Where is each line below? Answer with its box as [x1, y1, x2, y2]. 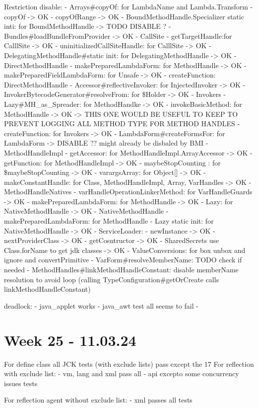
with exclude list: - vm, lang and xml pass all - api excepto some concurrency [4, 368, 239, 379]
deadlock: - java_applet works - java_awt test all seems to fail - [4, 300, 198, 311]
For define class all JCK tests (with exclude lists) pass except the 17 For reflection [4, 358, 254, 369]
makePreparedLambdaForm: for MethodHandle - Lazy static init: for [4, 216, 214, 226]
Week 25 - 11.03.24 [4, 329, 136, 350]
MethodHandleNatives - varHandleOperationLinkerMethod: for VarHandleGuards [4, 186, 253, 197]
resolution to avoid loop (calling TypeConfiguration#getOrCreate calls [4, 274, 219, 284]
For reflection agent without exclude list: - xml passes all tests [4, 395, 193, 405]
